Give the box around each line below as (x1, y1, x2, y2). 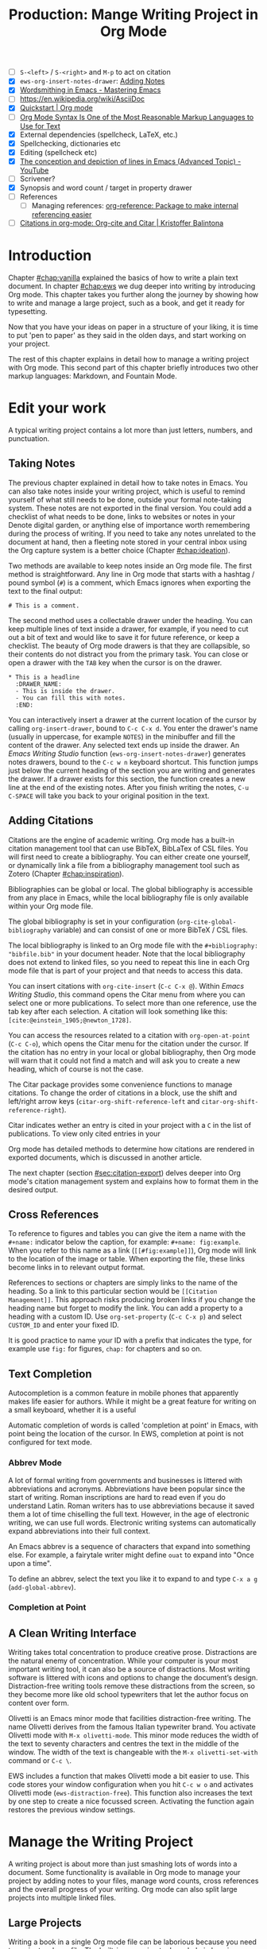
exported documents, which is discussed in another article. (8, 1153, 203, 1162)
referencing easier (31, 210, 92, 219)
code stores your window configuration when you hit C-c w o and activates (8, 1780, 254, 1789)
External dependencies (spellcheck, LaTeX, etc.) (19, 130, 179, 139)
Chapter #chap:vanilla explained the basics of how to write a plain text (8, 273, 238, 283)
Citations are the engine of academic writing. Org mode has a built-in (8, 835, 234, 844)
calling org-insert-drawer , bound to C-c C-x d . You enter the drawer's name (8, 723, 258, 733)
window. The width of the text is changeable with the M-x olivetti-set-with (8, 1747, 258, 1757)
